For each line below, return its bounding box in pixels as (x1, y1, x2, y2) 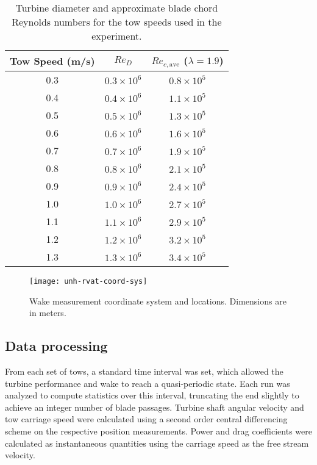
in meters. (29, 306, 66, 319)
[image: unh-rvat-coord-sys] (29, 276, 148, 286)
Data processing (5, 336, 108, 355)
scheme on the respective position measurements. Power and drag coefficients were (5, 424, 312, 437)
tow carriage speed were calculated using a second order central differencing (5, 413, 288, 425)
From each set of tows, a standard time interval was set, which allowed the (5, 364, 283, 377)
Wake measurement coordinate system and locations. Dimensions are (29, 294, 287, 307)
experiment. (91, 29, 142, 43)
